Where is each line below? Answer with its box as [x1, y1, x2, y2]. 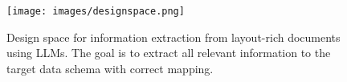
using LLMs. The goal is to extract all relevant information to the [6, 44, 331, 61]
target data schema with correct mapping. [6, 59, 214, 76]
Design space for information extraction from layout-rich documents [6, 28, 341, 45]
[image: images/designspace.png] [6, 6, 185, 17]
